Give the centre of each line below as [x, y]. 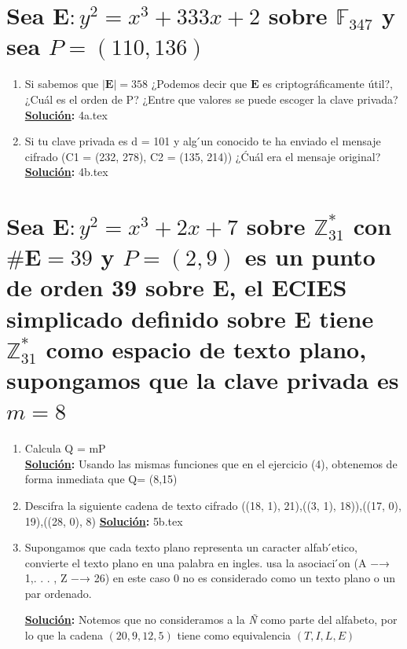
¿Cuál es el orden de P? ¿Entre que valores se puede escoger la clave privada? [211, 99]
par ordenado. [58, 593]
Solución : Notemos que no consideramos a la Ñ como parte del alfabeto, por [211, 620]
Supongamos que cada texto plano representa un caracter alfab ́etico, [191, 547]
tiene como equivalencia [234, 635]
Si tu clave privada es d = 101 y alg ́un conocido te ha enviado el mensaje [203, 141]
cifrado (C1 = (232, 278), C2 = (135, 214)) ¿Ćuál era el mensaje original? [203, 156]
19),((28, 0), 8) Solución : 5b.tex [104, 521]
